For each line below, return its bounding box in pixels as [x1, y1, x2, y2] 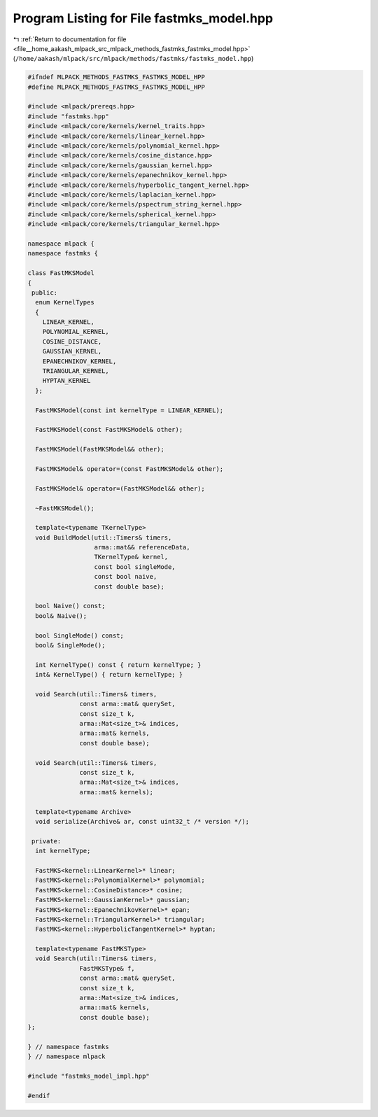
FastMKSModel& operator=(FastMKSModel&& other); [35, 484, 206, 493]
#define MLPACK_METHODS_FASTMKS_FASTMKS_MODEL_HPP [27, 83, 206, 91]
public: [31, 288, 58, 297]
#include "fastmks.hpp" [27, 112, 110, 120]
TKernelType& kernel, [94, 553, 168, 561]
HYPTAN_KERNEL [42, 377, 91, 385]
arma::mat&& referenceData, [94, 543, 190, 552]
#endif [27, 1092, 50, 1100]
